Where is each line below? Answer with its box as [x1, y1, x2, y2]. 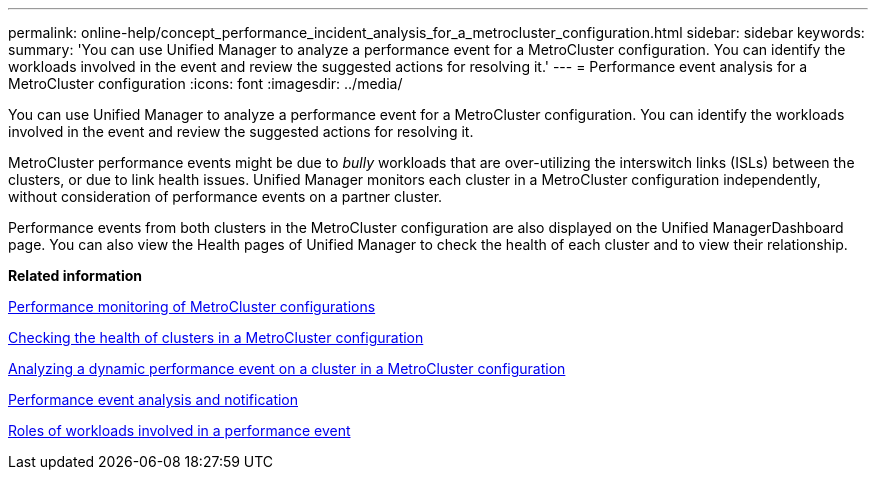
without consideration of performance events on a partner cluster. [8, 188, 443, 205]
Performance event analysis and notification [8, 391, 299, 408]
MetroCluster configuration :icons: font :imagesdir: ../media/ [8, 75, 403, 92]
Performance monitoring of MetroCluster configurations [8, 298, 376, 315]
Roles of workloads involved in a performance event [8, 422, 351, 439]
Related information [8, 267, 143, 284]
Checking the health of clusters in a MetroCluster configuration [8, 329, 424, 346]
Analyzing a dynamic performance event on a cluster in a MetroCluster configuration [8, 360, 566, 377]
